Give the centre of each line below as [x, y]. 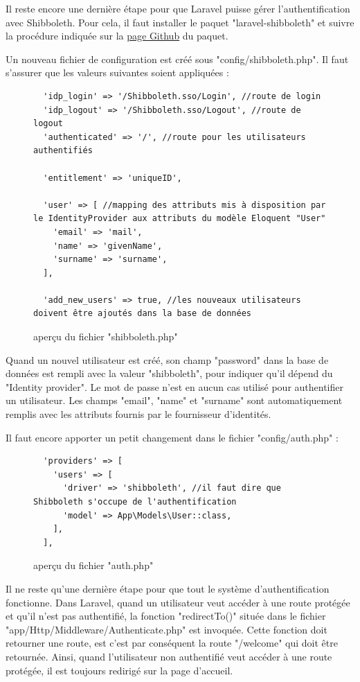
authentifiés [63, 151]
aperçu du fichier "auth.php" [93, 565]
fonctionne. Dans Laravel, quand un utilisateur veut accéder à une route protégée [178, 602]
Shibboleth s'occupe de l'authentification [135, 502]
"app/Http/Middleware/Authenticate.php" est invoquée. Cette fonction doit [166, 629]
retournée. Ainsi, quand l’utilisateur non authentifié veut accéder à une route [169, 656]
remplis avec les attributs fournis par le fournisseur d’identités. [138, 414]
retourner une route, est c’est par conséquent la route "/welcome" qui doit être [172, 643]
